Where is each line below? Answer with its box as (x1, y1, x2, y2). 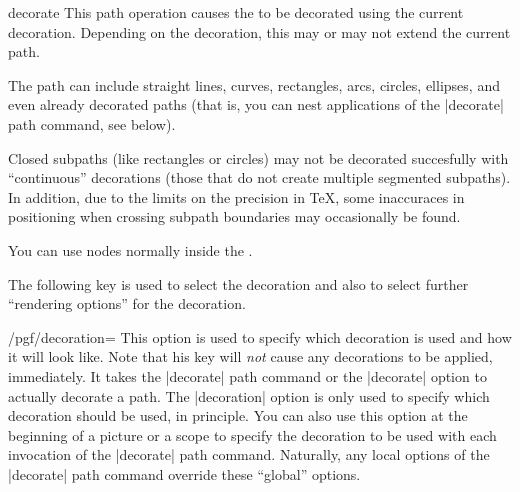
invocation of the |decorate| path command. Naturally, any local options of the (8, 444, 490, 465)
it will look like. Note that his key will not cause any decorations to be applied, (8, 346, 493, 367)
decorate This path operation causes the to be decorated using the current (8, 2, 464, 22)
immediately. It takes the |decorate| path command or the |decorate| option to (8, 365, 487, 386)
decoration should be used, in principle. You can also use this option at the (8, 405, 468, 426)
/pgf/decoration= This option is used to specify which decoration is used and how (8, 326, 512, 347)
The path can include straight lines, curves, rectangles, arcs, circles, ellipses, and (8, 74, 500, 95)
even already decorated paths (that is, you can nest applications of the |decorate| (8, 94, 504, 115)
